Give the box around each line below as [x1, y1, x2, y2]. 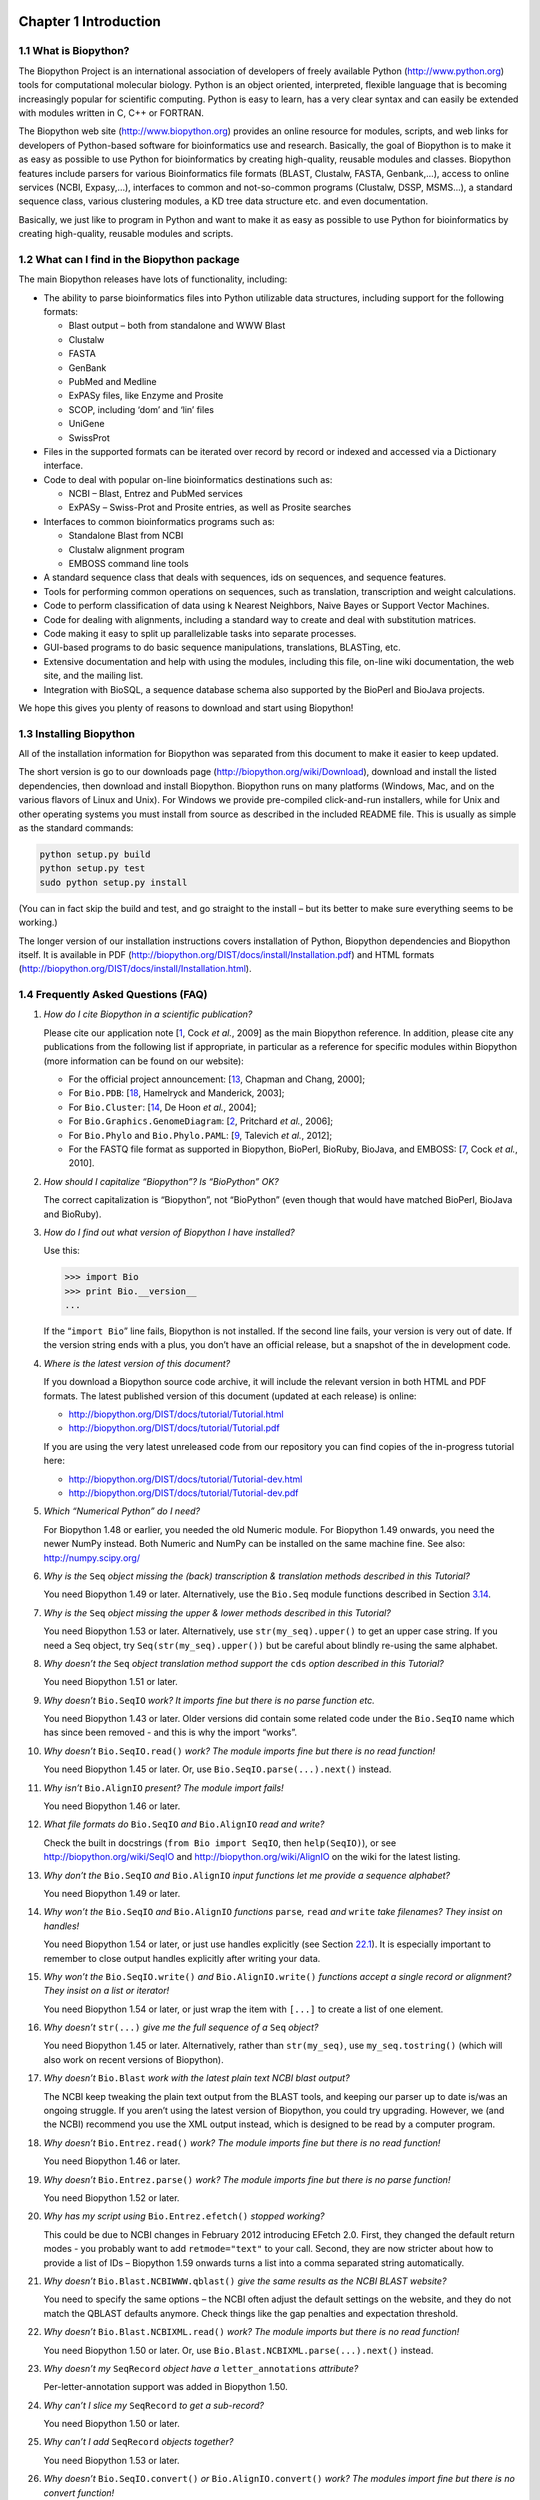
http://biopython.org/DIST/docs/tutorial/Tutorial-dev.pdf [68, 1486, 299, 1499]
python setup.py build [39, 849, 151, 860]
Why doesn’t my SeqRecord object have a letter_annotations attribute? [43, 2362, 359, 2374]
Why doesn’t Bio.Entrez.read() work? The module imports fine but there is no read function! [43, 2136, 441, 2149]
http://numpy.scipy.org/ [43, 1551, 140, 1564]
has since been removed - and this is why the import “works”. [43, 1726, 297, 1739]
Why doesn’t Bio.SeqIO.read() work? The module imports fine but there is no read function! [43, 1745, 436, 1757]
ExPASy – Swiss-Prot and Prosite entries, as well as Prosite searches [68, 501, 352, 514]
